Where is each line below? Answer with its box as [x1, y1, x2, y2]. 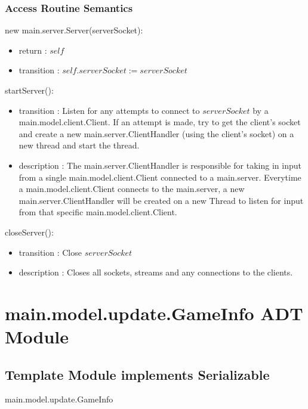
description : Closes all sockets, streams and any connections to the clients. [19, 266, 293, 278]
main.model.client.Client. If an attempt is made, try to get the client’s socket [19, 116, 301, 128]
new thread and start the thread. [19, 139, 140, 151]
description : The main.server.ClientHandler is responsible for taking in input [19, 159, 301, 171]
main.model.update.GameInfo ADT [5, 300, 303, 325]
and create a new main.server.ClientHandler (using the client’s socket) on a [19, 127, 294, 140]
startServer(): [5, 84, 54, 96]
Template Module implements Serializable [5, 365, 270, 383]
